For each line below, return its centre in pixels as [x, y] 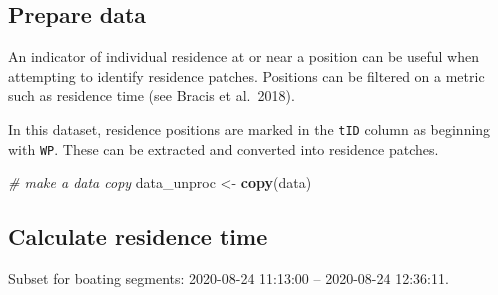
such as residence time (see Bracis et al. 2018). [151, 95]
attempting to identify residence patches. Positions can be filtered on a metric [246, 75]
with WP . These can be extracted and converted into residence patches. [223, 148]
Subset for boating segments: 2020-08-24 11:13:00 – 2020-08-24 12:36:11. [228, 278]
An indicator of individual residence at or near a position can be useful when [243, 56]
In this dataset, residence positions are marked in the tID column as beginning [249, 128]
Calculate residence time [138, 236]
